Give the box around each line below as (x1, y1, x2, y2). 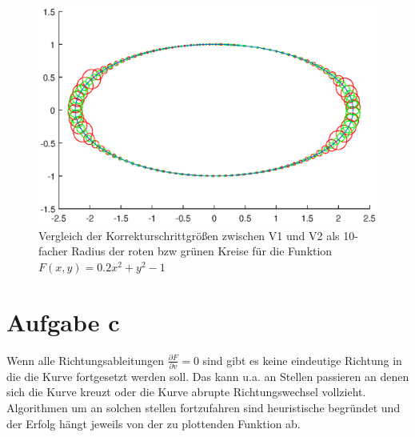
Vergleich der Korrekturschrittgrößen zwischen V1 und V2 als (38, 227, 340, 243)
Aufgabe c (6, 305, 120, 338)
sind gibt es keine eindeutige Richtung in (202, 351, 402, 368)
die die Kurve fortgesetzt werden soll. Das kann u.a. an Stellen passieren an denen (6, 367, 409, 384)
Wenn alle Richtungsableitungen (6, 351, 165, 368)
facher (38, 243, 68, 259)
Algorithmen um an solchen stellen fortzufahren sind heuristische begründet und (6, 399, 401, 416)
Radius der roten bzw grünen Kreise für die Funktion (71, 243, 333, 259)
